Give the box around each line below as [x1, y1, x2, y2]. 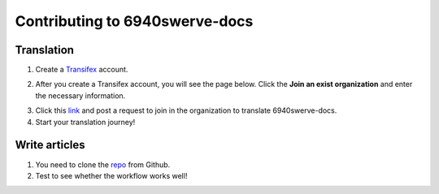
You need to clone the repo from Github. [35, 159, 171, 170]
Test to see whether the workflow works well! [35, 170, 188, 180]
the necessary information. [35, 90, 126, 101]
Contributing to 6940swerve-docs [15, 12, 254, 30]
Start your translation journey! [35, 117, 136, 127]
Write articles [15, 138, 85, 152]
